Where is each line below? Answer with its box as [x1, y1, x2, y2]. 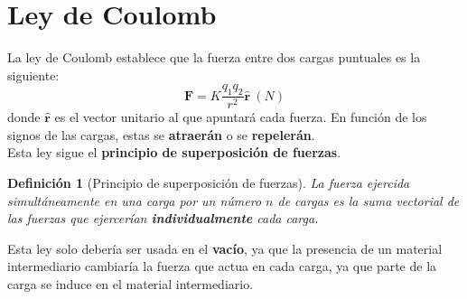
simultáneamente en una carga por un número [7, 191, 262, 210]
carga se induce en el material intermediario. [7, 274, 254, 293]
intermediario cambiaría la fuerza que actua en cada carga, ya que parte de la [7, 257, 437, 276]
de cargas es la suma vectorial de [277, 191, 460, 210]
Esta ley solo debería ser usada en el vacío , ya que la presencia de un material [7, 238, 443, 257]
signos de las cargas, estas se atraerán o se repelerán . [7, 125, 315, 144]
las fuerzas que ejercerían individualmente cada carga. [7, 209, 319, 228]
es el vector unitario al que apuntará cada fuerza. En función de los [54, 107, 427, 126]
